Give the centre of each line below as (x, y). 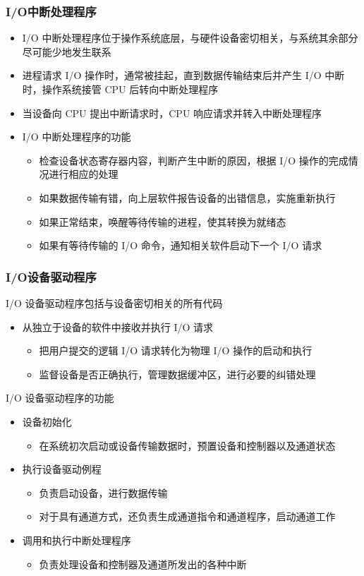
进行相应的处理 (84, 174)
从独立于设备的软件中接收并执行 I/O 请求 (118, 326)
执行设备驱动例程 (62, 469)
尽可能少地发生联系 (67, 51)
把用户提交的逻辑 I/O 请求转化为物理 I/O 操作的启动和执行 (176, 350)
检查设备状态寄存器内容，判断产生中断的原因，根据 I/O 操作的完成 (194, 160)
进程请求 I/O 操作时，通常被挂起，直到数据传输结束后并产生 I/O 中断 (183, 75)
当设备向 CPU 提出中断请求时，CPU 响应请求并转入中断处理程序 (172, 113)
